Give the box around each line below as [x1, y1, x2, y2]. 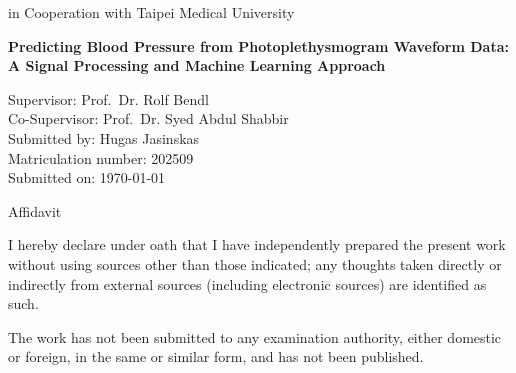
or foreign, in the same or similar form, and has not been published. [8, 346, 424, 367]
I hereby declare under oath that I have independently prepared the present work [8, 234, 506, 255]
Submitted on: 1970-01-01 [8, 167, 166, 188]
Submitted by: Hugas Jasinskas [8, 127, 200, 148]
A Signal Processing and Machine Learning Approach [8, 55, 386, 76]
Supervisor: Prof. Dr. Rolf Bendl [8, 88, 209, 109]
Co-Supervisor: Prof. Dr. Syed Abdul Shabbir [8, 108, 289, 129]
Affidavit [8, 200, 62, 221]
